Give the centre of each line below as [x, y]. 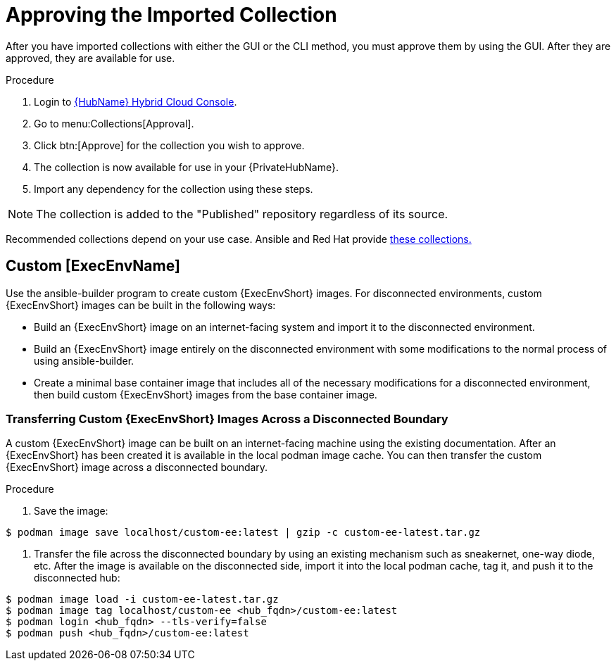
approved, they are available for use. [90, 58]
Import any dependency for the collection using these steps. [174, 189]
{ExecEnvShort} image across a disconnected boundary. [137, 467]
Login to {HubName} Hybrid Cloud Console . [136, 101]
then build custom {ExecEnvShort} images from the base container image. [206, 394]
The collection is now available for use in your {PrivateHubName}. [186, 167]
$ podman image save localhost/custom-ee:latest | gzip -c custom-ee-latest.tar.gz [243, 533]
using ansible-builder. [84, 360]
